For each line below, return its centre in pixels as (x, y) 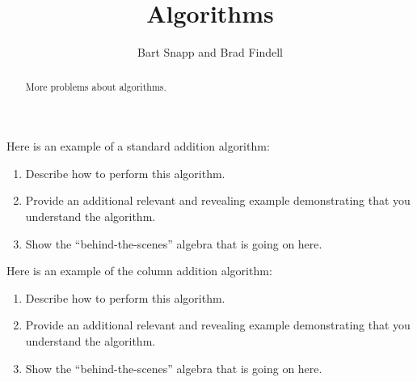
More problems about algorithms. (96, 86)
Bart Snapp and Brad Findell (210, 52)
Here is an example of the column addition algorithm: (139, 271)
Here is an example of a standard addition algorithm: (138, 146)
